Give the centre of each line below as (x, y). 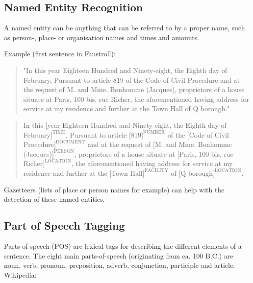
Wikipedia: (20, 274)
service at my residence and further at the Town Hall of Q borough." (126, 108)
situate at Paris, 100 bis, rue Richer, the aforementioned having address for (136, 99)
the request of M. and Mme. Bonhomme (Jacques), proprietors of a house (134, 89)
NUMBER (154, 132)
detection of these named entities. (54, 199)
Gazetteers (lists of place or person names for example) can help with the (114, 189)
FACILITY (156, 171)
